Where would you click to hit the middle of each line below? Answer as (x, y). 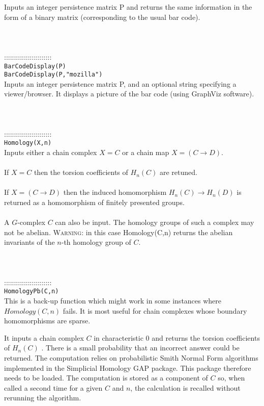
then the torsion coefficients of (81, 172)
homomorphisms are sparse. (47, 321)
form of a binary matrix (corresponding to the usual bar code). (102, 17)
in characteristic (119, 337)
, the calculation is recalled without (185, 387)
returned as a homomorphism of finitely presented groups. (94, 202)
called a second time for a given (53, 387)
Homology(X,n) (28, 143)
